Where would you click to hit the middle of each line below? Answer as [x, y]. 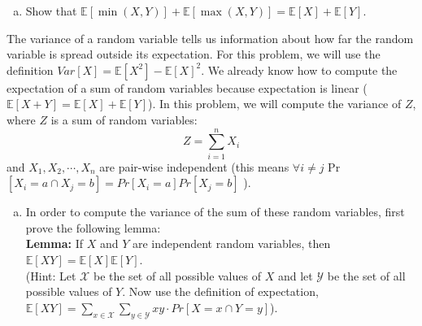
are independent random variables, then [231, 243]
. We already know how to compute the [299, 70]
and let [295, 275]
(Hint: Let [51, 275]
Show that [51, 11]
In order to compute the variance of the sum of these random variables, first [215, 212]
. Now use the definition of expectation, [220, 291]
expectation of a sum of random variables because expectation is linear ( [187, 87]
